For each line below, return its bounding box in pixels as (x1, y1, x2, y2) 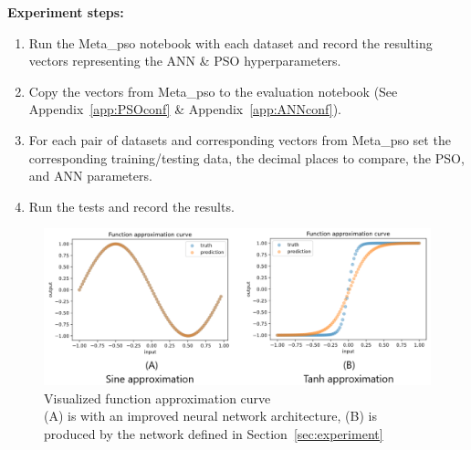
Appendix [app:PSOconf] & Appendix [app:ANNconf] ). (28, 99, 341, 119)
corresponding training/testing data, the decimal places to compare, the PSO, (28, 148, 465, 167)
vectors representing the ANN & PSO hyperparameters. (28, 51, 341, 70)
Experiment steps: (7, 3, 124, 21)
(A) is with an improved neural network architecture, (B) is (44, 406, 377, 425)
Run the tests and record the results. (28, 196, 235, 215)
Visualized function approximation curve (44, 388, 271, 407)
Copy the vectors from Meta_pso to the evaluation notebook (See (28, 81, 398, 100)
